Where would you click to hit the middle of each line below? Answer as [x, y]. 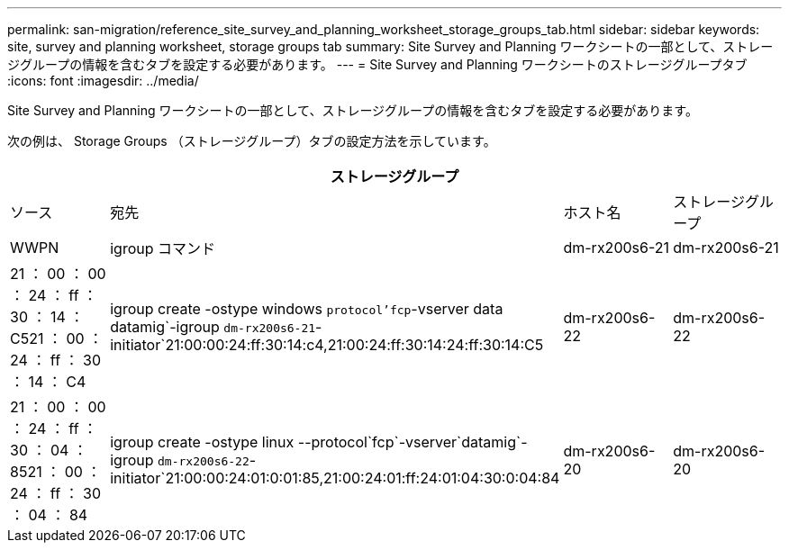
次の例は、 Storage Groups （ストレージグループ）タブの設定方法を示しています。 [252, 141]
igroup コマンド [163, 248]
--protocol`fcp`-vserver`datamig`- [413, 442]
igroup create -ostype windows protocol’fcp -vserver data [307, 309]
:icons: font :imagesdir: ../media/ [103, 81]
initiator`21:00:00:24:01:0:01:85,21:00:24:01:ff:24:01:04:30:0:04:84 [335, 478]
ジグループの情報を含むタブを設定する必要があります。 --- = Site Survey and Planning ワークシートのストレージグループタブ [377, 64]
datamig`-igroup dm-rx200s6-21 [213, 327]
